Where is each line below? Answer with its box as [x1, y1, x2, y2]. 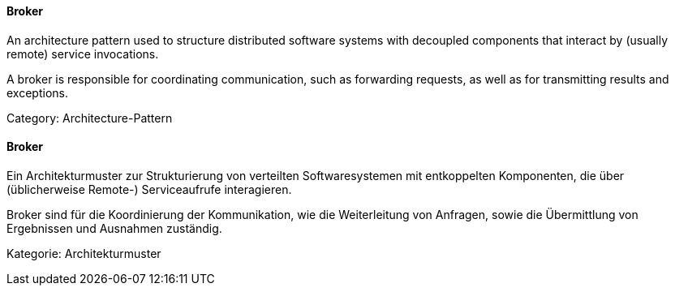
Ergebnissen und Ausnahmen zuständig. [6, 221, 222, 235]
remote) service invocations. [6, 46, 159, 61]
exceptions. [6, 85, 68, 100]
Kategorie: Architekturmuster [6, 246, 161, 260]
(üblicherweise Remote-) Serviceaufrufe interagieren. [6, 182, 292, 196]
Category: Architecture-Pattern [6, 110, 173, 125]
